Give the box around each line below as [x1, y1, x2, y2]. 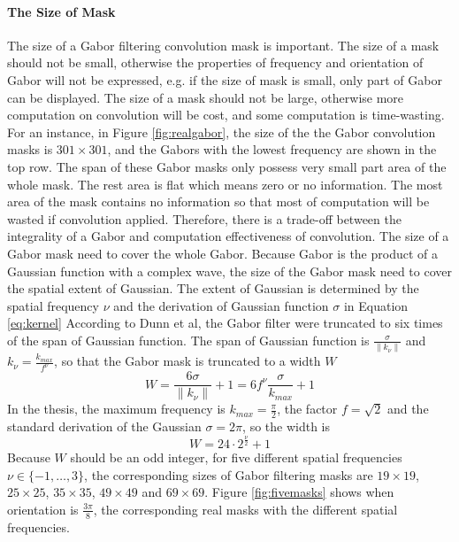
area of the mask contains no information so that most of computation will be [7, 192, 430, 211]
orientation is [7, 499, 79, 518]
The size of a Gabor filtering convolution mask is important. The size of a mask [7, 35, 440, 54]
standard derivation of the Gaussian [7, 416, 202, 435]
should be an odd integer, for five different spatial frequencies [70, 447, 402, 466]
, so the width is [242, 416, 331, 435]
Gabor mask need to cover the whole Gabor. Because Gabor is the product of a [7, 244, 439, 262]
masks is [7, 140, 53, 159]
